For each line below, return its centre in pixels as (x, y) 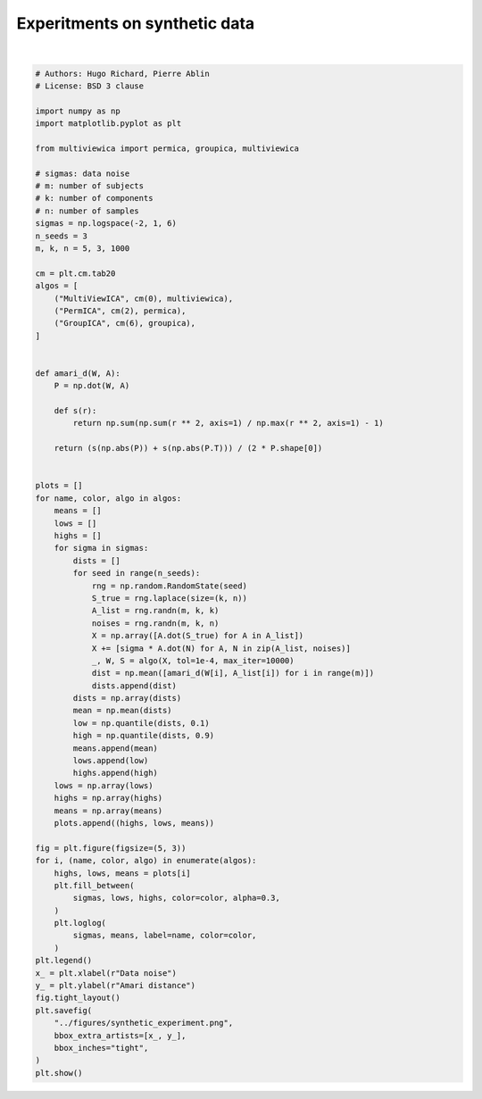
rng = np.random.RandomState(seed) (169, 586)
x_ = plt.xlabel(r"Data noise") (106, 973)
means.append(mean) (115, 748)
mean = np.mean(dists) (123, 711)
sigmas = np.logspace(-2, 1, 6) (106, 224)
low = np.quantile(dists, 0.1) (141, 723)
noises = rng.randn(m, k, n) (155, 623)
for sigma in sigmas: (101, 548)
